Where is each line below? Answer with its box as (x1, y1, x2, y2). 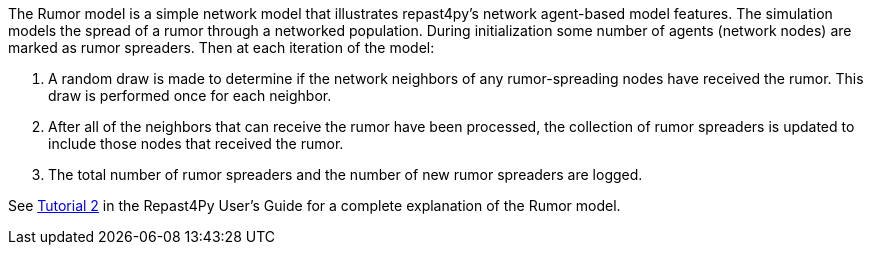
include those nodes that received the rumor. (48, 135, 344, 152)
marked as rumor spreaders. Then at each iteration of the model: (8, 39, 435, 56)
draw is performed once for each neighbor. (48, 87, 332, 104)
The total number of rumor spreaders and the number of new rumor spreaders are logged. (48, 166, 643, 183)
